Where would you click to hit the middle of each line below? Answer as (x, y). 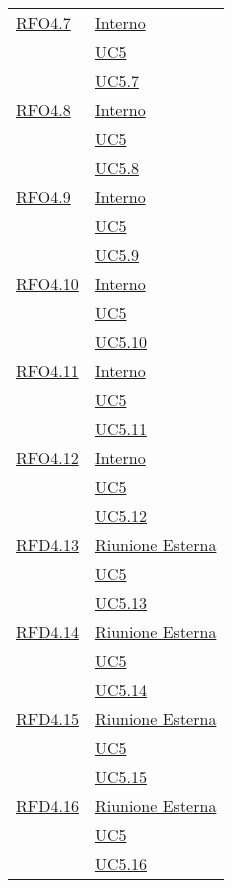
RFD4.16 (47, 805)
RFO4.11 (47, 370)
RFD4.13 (47, 544)
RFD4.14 (47, 631)
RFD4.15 (47, 718)
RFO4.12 (47, 457)
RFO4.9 (43, 196)
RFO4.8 (43, 109)
